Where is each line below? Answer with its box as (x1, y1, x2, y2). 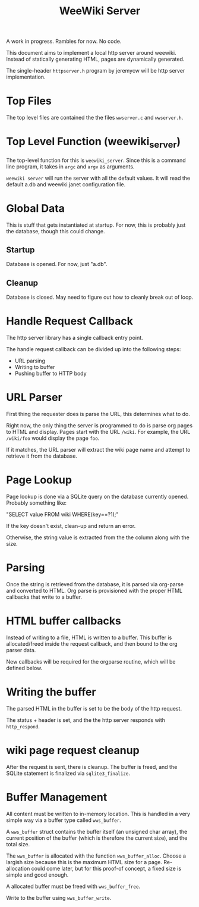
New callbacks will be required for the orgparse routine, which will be (6, 658, 176, 665)
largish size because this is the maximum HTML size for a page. (6, 858, 162, 865)
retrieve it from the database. (6, 452, 77, 459)
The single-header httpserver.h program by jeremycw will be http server (6, 67, 185, 74)
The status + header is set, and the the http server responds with (6, 716, 165, 724)
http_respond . (6, 723, 40, 730)
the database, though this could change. (6, 227, 105, 234)
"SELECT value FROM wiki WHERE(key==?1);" (6, 511, 119, 518)
